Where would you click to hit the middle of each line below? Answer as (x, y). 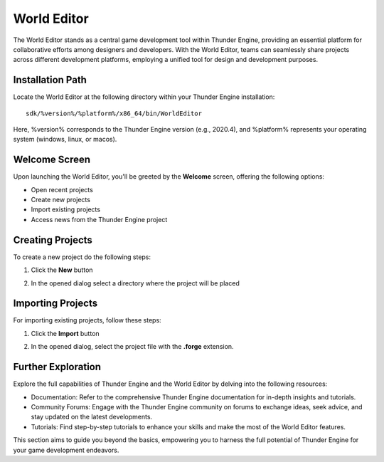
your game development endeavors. (66, 450)
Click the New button (62, 270)
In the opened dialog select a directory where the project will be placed (135, 283)
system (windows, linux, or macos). (65, 140)
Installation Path (50, 80)
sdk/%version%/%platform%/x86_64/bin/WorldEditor (114, 113)
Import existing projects (66, 209)
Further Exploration (57, 367)
